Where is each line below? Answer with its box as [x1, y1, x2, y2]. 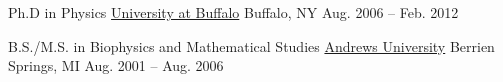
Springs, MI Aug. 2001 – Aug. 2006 [8, 55, 224, 76]
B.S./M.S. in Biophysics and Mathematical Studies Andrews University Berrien [8, 35, 495, 56]
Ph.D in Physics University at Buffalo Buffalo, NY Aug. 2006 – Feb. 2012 [8, 2, 459, 22]
